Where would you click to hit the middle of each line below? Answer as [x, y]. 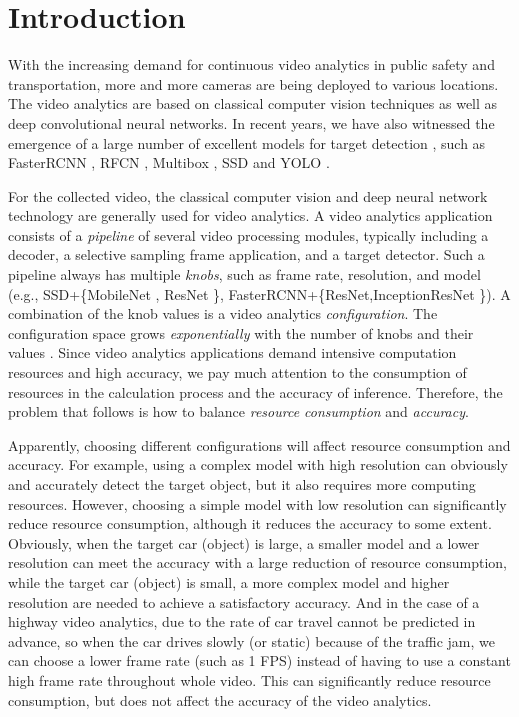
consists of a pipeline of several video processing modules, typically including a [248, 234]
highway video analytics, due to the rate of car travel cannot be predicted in [242, 621]
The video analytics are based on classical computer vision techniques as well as [253, 103]
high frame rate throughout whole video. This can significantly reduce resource [249, 679]
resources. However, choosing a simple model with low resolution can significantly [257, 503]
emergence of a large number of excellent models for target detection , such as [247, 142]
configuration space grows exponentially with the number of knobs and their [241, 332]
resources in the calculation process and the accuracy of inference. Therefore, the [255, 391]
